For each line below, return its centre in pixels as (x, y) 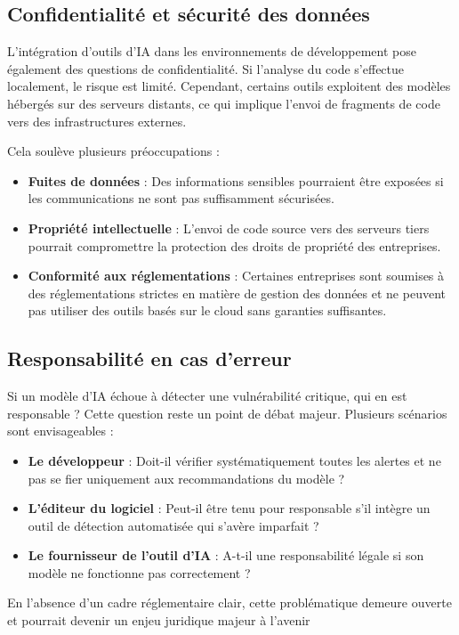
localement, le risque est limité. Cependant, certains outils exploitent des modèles (229, 86)
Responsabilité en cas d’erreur (149, 358)
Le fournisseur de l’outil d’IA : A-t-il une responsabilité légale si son (226, 555)
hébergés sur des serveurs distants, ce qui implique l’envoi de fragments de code (224, 103)
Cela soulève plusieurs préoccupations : (113, 151)
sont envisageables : (60, 431)
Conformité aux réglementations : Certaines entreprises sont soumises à (236, 276)
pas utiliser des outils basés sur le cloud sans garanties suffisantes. (207, 310)
